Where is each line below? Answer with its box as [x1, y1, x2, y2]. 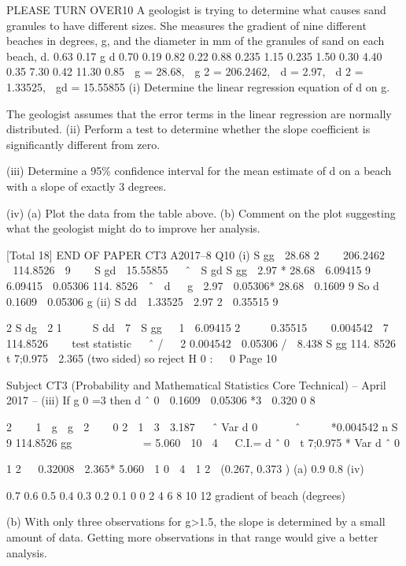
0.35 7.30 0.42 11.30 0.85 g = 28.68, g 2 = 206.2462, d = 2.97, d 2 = [6, 63, 364, 80]
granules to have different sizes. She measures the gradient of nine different [6, 17, 367, 33]
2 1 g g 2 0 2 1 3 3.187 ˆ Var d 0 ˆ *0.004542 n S [6, 419, 398, 435]
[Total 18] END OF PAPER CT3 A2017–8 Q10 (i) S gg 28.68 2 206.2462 [6, 246, 385, 263]
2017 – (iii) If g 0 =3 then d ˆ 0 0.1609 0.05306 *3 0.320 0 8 [6, 392, 316, 408]
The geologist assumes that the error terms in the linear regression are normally [6, 105, 392, 121]
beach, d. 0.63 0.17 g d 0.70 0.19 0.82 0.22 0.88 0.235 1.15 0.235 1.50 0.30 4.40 [6, 47, 382, 64]
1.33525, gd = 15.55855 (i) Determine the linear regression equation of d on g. [6, 78, 390, 95]
